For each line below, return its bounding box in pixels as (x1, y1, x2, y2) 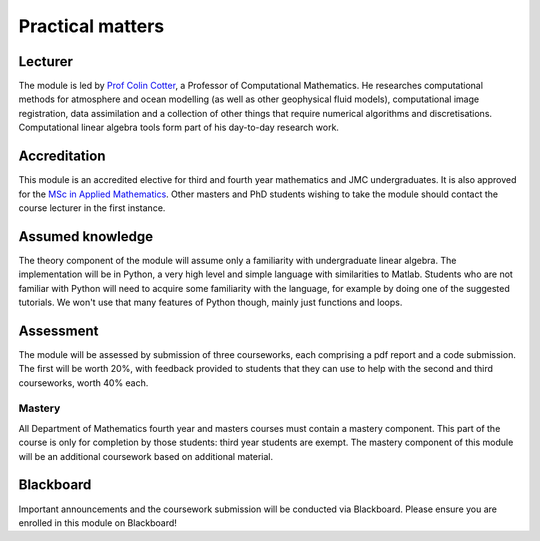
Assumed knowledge (18, 228, 154, 245)
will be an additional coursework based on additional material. (18, 450, 274, 462)
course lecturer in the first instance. (18, 201, 166, 214)
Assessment (18, 322, 99, 339)
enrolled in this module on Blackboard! (18, 516, 177, 529)
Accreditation (18, 148, 106, 165)
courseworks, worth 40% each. (18, 376, 149, 389)
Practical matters (18, 15, 165, 37)
